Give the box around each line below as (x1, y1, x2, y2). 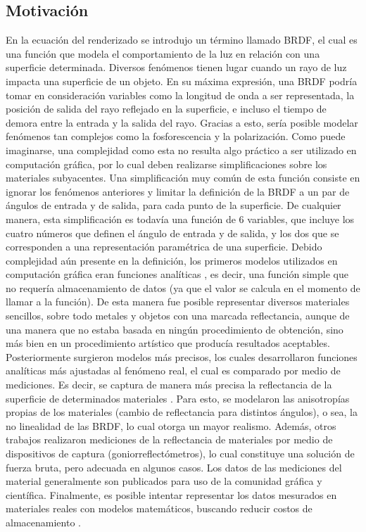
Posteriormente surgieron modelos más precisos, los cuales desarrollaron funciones (6, 349, 358, 364)
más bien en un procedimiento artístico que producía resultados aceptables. (6, 336, 330, 350)
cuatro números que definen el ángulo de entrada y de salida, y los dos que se (6, 225, 339, 240)
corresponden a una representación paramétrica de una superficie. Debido (6, 239, 322, 254)
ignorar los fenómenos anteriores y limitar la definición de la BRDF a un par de (6, 184, 350, 198)
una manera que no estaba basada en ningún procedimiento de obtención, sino (6, 322, 343, 336)
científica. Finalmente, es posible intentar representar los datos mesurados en (6, 487, 337, 502)
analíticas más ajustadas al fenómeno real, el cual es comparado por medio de (6, 363, 341, 378)
